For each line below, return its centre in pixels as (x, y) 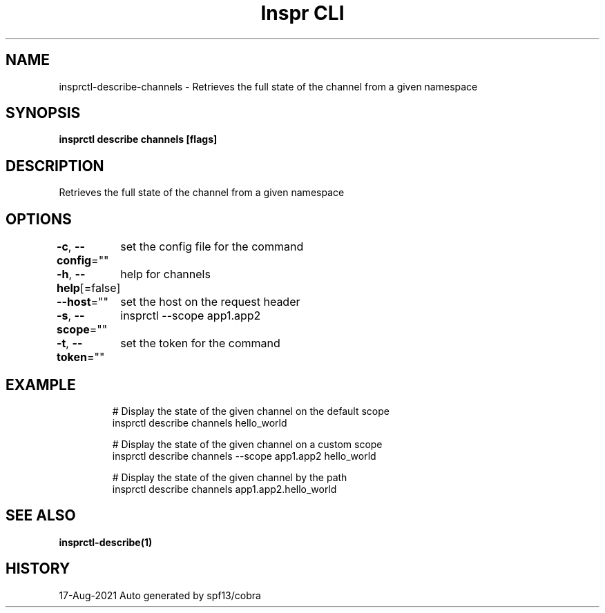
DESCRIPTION (55, 166)
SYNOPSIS (43, 113)
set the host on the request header (210, 302)
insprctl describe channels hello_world (200, 422)
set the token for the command (200, 343)
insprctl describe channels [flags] (138, 139)
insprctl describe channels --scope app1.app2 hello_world (244, 456)
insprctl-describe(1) (106, 542)
